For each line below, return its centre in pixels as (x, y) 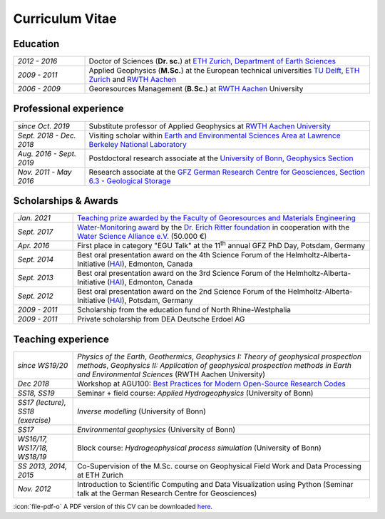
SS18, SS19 (36, 393)
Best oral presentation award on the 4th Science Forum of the (181, 255)
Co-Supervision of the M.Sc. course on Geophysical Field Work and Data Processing (219, 466)
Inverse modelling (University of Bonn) (142, 411)
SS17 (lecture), (42, 402)
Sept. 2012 (35, 296)
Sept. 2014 (36, 259)
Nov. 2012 (34, 488)
